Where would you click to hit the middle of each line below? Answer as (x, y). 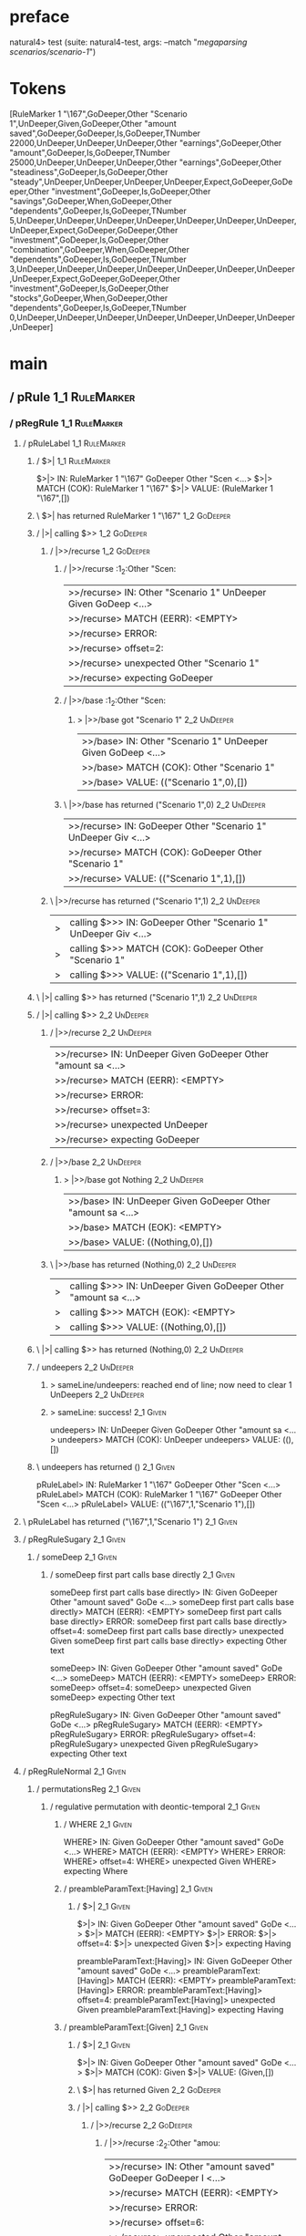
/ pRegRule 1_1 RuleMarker (66, 423)
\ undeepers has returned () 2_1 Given (106, 1467)
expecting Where (96, 1871)
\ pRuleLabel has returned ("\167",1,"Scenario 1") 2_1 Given (130, 1522)
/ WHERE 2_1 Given (97, 1825)
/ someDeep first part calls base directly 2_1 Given (142, 1575)
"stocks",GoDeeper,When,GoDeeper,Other (89, 297)
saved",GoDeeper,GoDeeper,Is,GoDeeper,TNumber (105, 133)
